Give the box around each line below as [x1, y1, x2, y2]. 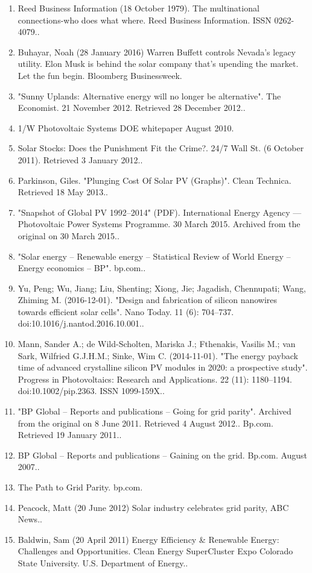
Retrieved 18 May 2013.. [18, 186, 108, 198]
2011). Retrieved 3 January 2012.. [18, 153, 143, 166]
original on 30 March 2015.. [18, 229, 119, 242]
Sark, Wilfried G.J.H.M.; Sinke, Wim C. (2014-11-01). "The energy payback [18, 349, 298, 362]
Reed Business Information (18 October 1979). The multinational [18, 2, 259, 14]
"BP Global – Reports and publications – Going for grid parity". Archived [18, 405, 291, 418]
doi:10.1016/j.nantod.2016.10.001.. [18, 317, 144, 330]
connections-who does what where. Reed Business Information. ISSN [18, 13, 272, 26]
